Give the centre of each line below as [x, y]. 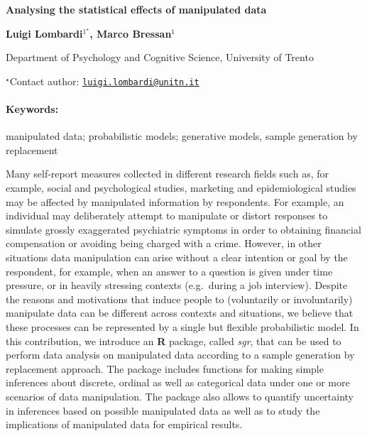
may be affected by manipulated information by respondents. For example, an [175, 201]
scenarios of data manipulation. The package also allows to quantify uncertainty [180, 396]
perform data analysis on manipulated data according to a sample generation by [180, 355]
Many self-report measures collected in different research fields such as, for [167, 174]
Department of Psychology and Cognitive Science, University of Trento [160, 57]
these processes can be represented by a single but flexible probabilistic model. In [182, 326]
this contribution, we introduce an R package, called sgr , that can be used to [174, 340]
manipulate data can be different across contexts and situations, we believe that [180, 313]
